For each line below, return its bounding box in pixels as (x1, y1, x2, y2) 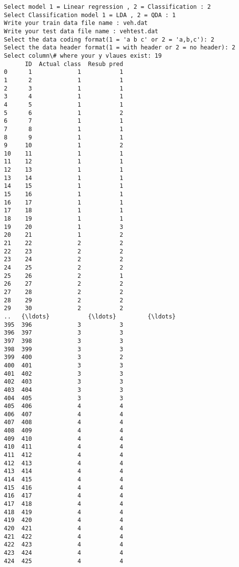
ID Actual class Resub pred (24, 60, 123, 68)
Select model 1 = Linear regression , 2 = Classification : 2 (4, 3, 211, 10)
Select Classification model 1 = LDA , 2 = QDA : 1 (4, 11, 176, 19)
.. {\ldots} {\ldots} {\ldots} (4, 313, 176, 320)
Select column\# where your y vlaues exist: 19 (4, 52, 162, 59)
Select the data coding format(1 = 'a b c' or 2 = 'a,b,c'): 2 (4, 36, 215, 43)
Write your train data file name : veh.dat (4, 20, 148, 27)
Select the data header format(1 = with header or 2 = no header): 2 (4, 44, 236, 51)
